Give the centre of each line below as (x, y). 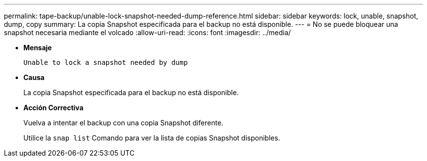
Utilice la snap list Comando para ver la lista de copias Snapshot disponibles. (152, 138)
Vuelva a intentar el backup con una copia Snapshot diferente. (124, 123)
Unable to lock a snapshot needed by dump (106, 62)
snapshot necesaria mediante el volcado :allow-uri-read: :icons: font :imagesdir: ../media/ (147, 32)
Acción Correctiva (54, 108)
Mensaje (38, 48)
